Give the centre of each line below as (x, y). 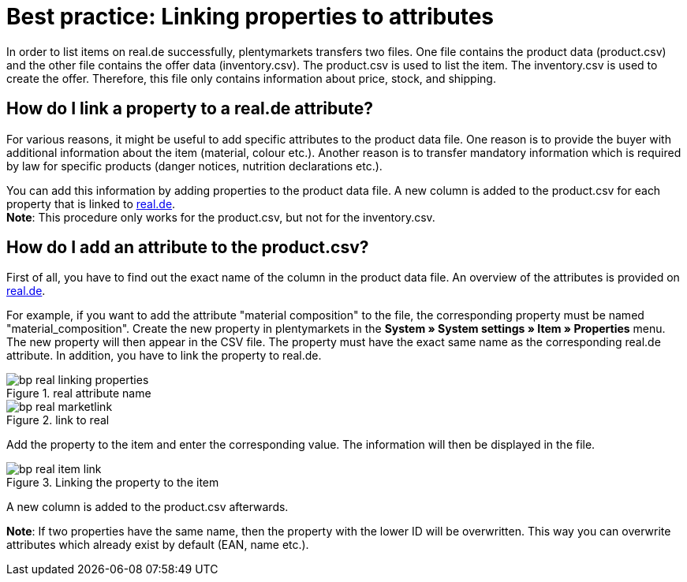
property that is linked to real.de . (91, 203)
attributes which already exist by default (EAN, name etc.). (158, 545)
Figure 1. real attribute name (79, 394)
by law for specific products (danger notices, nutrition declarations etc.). (194, 166)
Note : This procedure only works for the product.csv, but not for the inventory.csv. (221, 217)
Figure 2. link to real (58, 420)
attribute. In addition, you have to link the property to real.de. (164, 356)
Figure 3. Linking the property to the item (113, 483)
